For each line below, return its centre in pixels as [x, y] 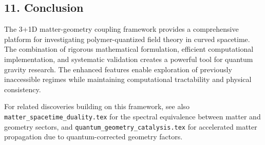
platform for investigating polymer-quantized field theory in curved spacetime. [127, 39]
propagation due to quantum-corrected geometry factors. [93, 137]
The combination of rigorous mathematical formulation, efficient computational [129, 49]
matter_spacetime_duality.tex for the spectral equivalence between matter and [132, 116]
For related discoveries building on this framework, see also [97, 106]
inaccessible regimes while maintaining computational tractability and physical [128, 79]
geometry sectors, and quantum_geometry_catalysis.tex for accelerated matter [131, 126]
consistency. [23, 89]
